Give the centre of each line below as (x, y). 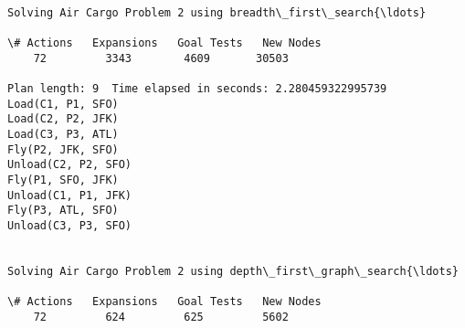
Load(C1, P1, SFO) (63, 104)
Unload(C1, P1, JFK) (70, 195)
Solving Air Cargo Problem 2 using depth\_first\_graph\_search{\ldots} (233, 271)
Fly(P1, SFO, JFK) (63, 180)
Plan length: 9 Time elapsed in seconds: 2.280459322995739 (197, 88)
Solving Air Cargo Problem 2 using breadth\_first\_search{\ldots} (217, 12)
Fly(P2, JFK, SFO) (63, 149)
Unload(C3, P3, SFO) (70, 225)
